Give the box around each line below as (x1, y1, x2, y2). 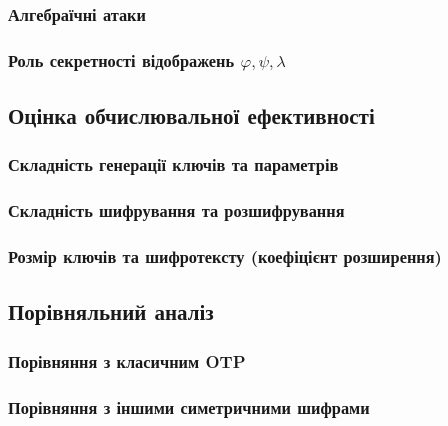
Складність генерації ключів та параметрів (8, 152, 339, 177)
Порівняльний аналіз (8, 296, 214, 327)
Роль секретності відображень (8, 47, 235, 72)
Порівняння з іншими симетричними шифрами (8, 394, 370, 419)
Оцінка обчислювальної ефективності (8, 100, 375, 131)
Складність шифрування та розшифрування (8, 198, 345, 223)
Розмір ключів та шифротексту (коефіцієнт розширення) (8, 244, 442, 269)
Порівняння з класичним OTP (8, 348, 246, 373)
